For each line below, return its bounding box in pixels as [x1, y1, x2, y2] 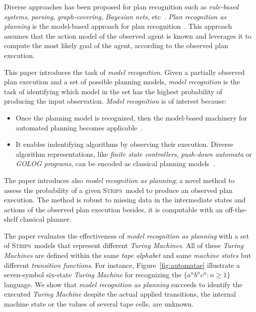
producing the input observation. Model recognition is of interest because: [4, 96, 227, 106]
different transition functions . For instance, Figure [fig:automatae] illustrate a [4, 259, 240, 270]
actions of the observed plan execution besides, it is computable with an [4, 204, 223, 214]
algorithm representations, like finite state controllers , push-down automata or [15, 148, 252, 159]
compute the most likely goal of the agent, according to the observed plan [4, 40, 228, 51]
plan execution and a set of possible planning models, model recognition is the [4, 76, 240, 87]
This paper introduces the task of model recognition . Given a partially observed [4, 66, 245, 77]
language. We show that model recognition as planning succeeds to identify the [4, 279, 243, 289]
